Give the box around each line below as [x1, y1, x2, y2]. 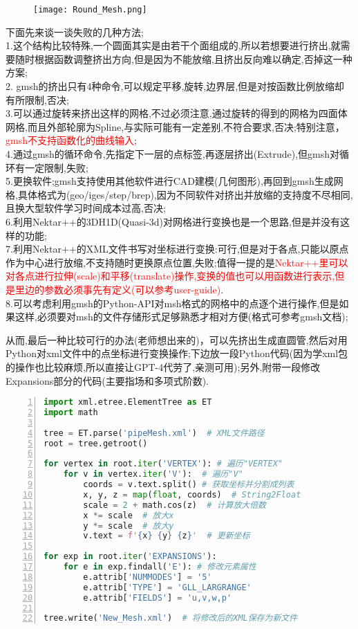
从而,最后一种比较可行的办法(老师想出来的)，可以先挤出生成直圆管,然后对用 [6, 332, 348, 347]
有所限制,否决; [6, 92, 69, 107]
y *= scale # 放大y [83, 520, 174, 531]
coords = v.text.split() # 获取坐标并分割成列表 [83, 480, 294, 490]
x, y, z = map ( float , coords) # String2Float [83, 489, 301, 500]
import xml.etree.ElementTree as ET [44, 397, 212, 408]
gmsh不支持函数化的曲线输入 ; [6, 133, 137, 147]
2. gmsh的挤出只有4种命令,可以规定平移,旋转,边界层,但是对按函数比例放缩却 [6, 79, 345, 93]
